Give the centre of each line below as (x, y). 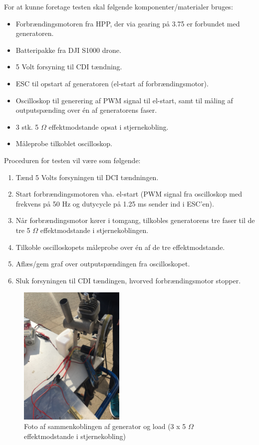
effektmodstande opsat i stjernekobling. (109, 126)
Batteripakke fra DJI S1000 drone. (68, 50)
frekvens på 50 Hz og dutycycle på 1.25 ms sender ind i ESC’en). (115, 203)
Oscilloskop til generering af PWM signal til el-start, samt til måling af (124, 100)
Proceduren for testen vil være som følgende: (72, 160)
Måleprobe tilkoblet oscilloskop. (64, 143)
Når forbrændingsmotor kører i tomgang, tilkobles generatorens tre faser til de (135, 220)
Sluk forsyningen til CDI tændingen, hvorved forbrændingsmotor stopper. (128, 280)
